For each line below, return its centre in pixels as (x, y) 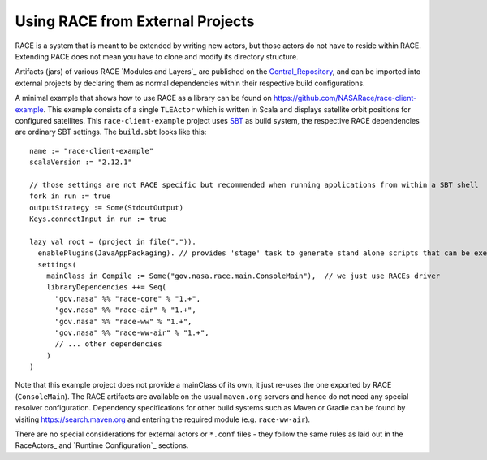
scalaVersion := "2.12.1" (81, 162)
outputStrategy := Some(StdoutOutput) (107, 208)
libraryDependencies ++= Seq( (106, 287)
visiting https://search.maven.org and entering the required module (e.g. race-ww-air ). (163, 419)
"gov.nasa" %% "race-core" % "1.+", (128, 298)
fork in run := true (70, 196)
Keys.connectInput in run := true (98, 219)
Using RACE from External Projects (135, 21)
